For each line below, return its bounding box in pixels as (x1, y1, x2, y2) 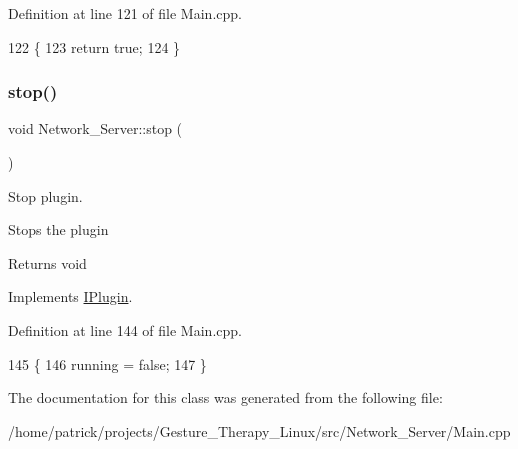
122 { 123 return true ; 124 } (8, 36, 181, 57)
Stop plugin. (8, 185, 83, 206)
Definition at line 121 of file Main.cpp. (8, 3, 242, 23)
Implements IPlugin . (8, 286, 133, 307)
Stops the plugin (8, 219, 109, 240)
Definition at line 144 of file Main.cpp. (8, 319, 242, 340)
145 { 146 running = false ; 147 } (8, 353, 207, 374)
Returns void (8, 252, 87, 273)
